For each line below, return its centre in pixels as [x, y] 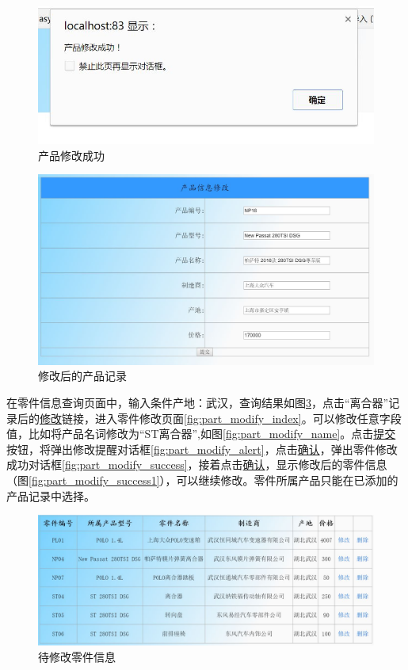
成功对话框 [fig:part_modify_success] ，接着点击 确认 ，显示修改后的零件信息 [197, 464]
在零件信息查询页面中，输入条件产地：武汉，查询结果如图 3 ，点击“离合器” [198, 402]
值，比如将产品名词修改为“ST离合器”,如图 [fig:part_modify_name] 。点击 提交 [201, 434]
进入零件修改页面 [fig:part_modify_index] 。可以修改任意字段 [248, 418]
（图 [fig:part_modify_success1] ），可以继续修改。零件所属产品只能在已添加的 [202, 480]
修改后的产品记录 [82, 376]
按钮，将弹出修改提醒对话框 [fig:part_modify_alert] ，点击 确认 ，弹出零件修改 [202, 449]
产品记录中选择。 [51, 495]
